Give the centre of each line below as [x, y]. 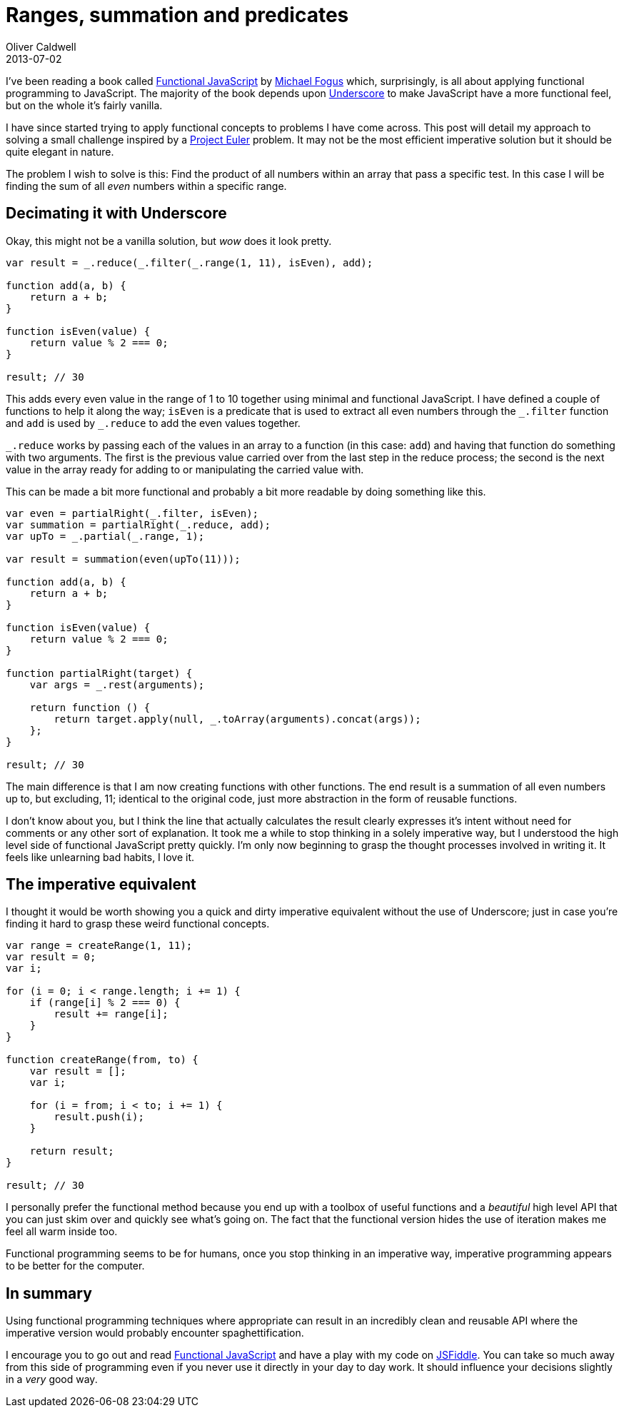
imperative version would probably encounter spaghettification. [155, 1333]
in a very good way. [52, 1379]
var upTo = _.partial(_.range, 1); [105, 536]
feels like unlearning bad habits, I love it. [100, 857]
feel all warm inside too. [62, 1232]
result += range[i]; [111, 1014]
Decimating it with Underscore [116, 213]
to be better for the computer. [75, 1266]
